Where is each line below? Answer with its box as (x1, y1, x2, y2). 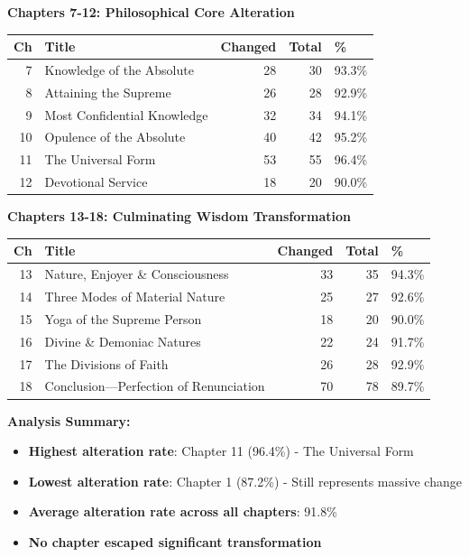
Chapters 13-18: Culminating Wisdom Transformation (7, 207, 351, 226)
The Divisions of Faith (44, 354, 169, 373)
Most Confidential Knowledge (44, 105, 208, 124)
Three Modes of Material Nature (44, 287, 225, 306)
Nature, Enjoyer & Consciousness (44, 265, 229, 283)
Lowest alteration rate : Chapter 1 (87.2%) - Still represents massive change (28, 471, 462, 490)
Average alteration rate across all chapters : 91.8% (28, 502, 337, 521)
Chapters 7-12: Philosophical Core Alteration (7, 3, 295, 21)
